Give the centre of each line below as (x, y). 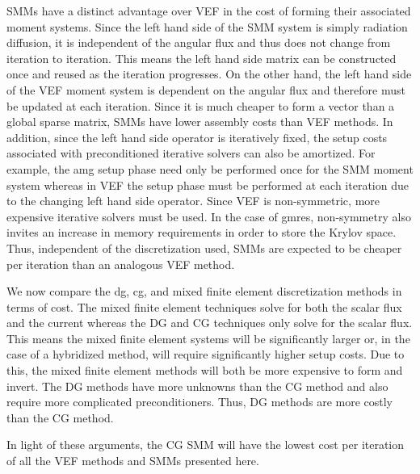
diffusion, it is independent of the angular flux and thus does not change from (199, 42)
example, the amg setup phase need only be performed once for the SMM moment (210, 168)
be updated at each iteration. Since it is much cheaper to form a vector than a (201, 105)
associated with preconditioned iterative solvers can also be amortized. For (191, 153)
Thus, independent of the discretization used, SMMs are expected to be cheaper (204, 247)
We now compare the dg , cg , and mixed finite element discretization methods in (204, 291)
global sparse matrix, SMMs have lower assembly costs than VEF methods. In (200, 122)
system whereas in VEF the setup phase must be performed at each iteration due (208, 185)
